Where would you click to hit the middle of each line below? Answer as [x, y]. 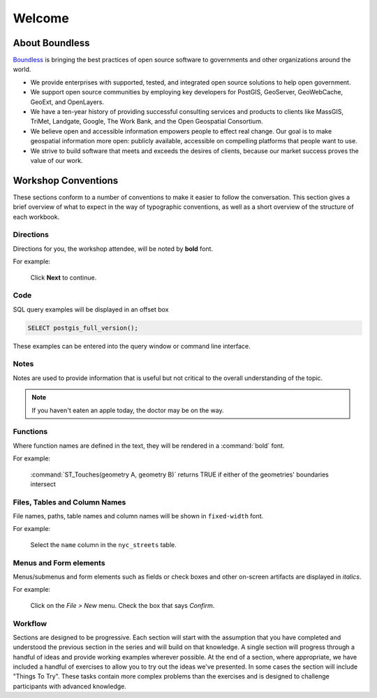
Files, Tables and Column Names [69, 502]
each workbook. [36, 217]
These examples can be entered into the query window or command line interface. [132, 346]
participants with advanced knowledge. [70, 686]
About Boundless [51, 43]
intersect [43, 484]
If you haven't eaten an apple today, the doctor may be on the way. [128, 410]
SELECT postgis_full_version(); [83, 328]
